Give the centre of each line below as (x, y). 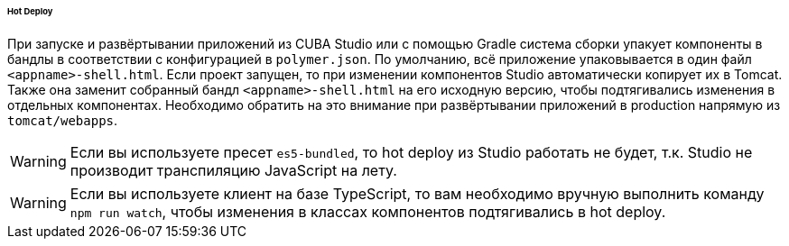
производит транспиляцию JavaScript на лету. (233, 170)
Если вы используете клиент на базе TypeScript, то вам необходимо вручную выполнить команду (417, 193)
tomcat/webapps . (63, 120)
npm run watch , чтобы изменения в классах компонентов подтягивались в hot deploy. (368, 211)
